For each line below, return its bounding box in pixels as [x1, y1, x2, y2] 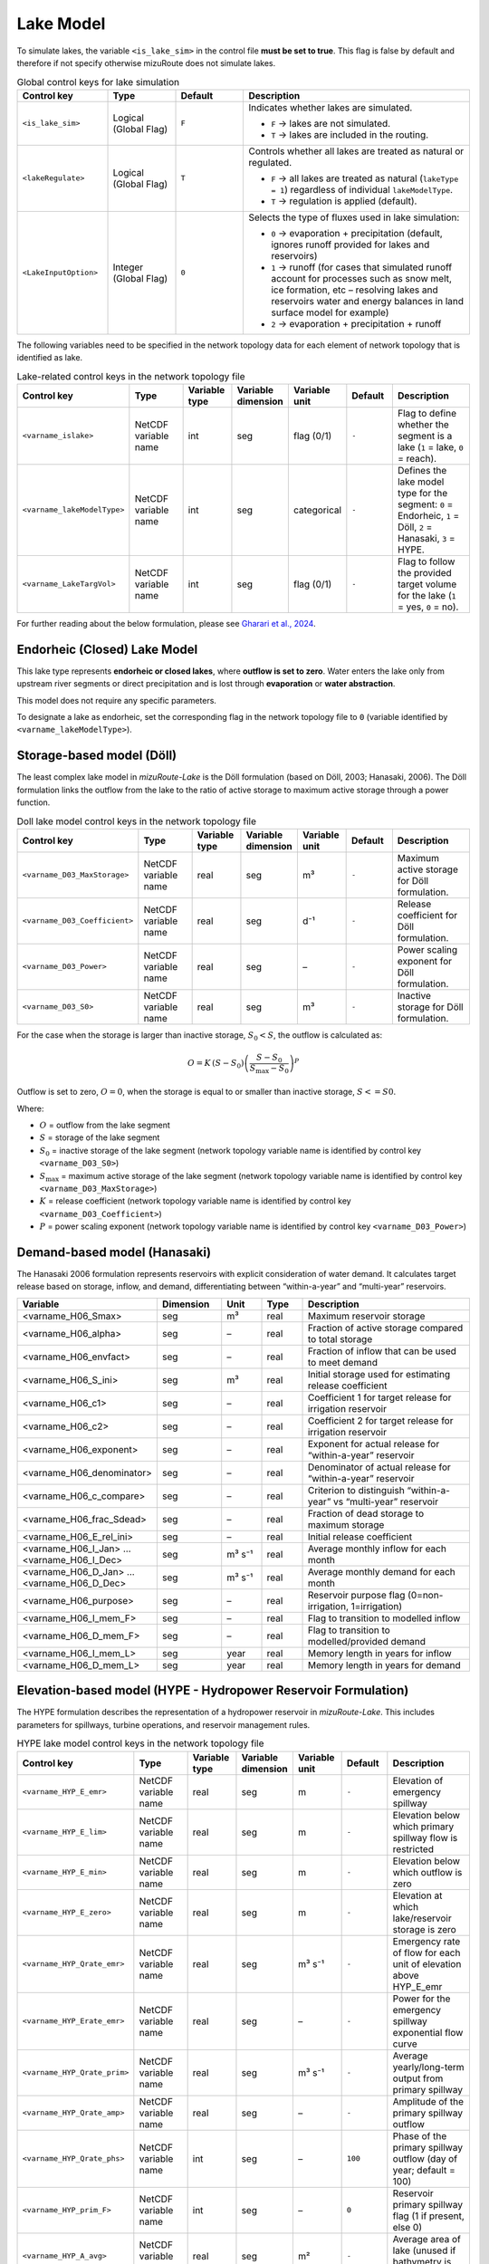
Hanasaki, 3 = [397, 532, 456, 544]
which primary [392, 1820, 455, 1833]
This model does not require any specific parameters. [16, 695, 217, 705]
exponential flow [392, 2026, 464, 2039]
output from [392, 2072, 444, 2085]
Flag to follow [397, 555, 455, 568]
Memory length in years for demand [307, 1658, 461, 1671]
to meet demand [307, 1356, 378, 1368]
